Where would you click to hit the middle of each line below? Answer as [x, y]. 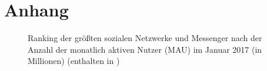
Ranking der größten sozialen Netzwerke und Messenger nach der [145, 38]
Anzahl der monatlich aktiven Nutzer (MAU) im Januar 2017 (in [145, 49]
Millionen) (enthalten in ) [74, 61]
